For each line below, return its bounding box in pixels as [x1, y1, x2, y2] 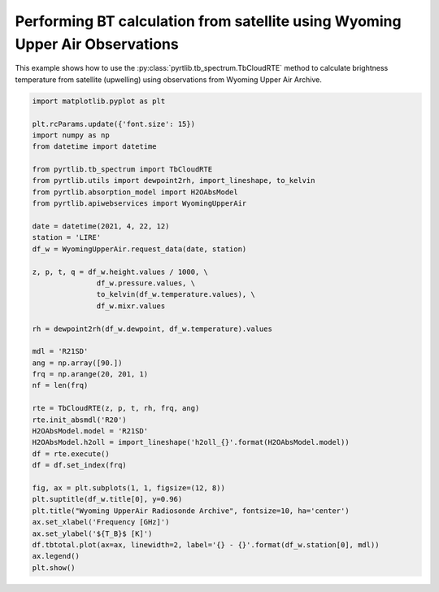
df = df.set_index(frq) [32, 460, 128, 470]
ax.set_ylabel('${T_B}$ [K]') [32, 529, 153, 538]
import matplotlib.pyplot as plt [32, 96, 166, 106]
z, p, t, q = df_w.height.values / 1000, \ [32, 267, 209, 276]
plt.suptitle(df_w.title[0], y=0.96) [32, 494, 183, 504]
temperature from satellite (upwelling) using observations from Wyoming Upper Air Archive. [15, 74, 323, 85]
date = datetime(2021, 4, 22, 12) [32, 222, 170, 231]
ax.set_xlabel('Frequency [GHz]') [32, 517, 170, 527]
